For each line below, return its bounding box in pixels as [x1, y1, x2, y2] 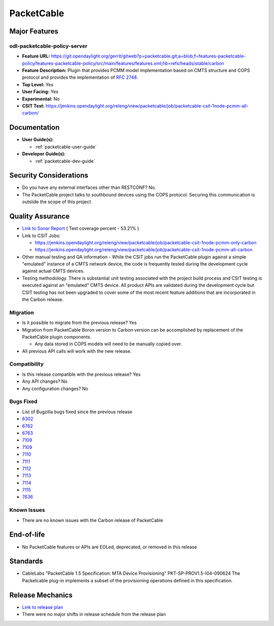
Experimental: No [22, 95, 60, 102]
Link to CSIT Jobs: [22, 233, 61, 239]
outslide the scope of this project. [22, 199, 92, 205]
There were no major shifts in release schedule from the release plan [22, 611, 166, 617]
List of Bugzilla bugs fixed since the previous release [22, 409, 132, 415]
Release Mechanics [9, 590, 73, 599]
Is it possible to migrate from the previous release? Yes [22, 320, 137, 326]
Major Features [9, 27, 58, 36]
